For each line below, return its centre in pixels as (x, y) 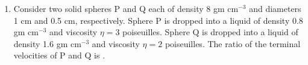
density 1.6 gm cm (47, 43)
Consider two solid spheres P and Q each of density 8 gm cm (126, 8)
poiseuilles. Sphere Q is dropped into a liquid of (210, 32)
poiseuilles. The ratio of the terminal (233, 43)
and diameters (275, 8)
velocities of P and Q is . (59, 55)
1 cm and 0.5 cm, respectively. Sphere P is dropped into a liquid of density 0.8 (158, 20)
